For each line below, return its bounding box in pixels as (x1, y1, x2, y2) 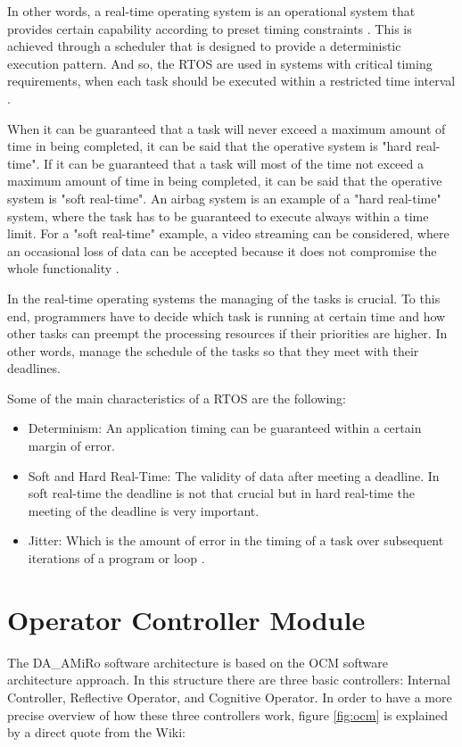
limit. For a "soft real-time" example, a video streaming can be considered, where (7, 224, 450, 243)
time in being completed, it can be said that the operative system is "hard (7, 137, 412, 155)
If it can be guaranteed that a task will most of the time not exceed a (44, 154, 424, 172)
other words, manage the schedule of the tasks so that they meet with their (7, 341, 419, 360)
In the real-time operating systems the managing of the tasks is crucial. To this (7, 288, 441, 307)
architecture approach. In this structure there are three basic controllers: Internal (7, 670, 450, 689)
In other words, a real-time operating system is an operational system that (7, 2, 416, 20)
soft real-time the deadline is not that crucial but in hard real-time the (28, 484, 415, 502)
